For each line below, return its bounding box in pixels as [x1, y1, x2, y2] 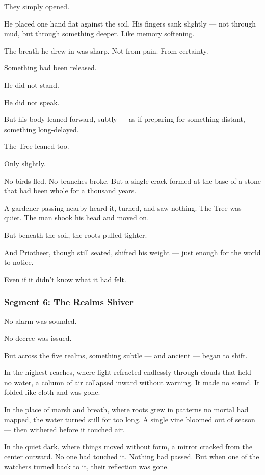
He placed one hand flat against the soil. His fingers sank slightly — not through [4, 18, 256, 29]
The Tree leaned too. [4, 141, 69, 152]
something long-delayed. [4, 123, 79, 134]
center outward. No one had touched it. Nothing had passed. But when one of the [4, 451, 259, 462]
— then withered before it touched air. [4, 424, 125, 435]
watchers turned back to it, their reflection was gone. [4, 461, 169, 472]
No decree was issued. [4, 333, 72, 343]
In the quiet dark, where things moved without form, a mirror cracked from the [4, 441, 252, 452]
